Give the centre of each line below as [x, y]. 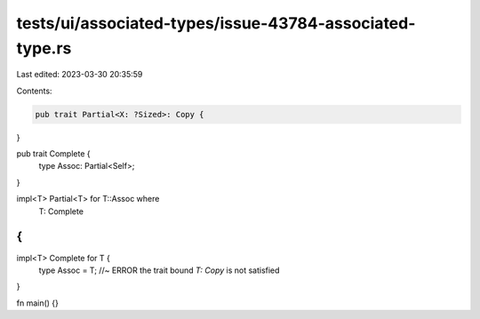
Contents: [34, 91]
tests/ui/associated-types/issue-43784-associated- [216, 23]
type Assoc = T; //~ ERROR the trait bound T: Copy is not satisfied [159, 270]
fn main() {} [38, 303]
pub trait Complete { [53, 154]
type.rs [44, 48]
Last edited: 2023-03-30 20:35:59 [80, 75]
